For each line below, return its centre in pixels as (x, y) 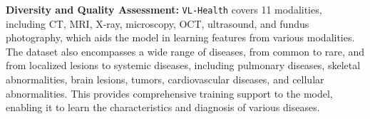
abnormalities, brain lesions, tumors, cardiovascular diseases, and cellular (165, 79)
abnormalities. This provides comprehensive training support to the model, (169, 93)
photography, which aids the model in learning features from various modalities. (180, 37)
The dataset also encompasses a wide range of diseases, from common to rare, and (185, 51)
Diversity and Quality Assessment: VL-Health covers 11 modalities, (164, 9)
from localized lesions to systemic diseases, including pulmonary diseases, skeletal (183, 65)
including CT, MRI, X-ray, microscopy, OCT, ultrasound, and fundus (158, 23)
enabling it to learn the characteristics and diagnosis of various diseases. (163, 107)
